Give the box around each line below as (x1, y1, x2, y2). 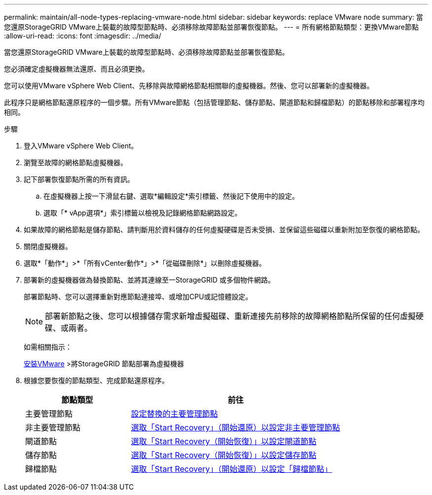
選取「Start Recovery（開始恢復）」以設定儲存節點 (131, 450, 317, 460)
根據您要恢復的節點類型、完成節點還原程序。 (24, 376, 169, 385)
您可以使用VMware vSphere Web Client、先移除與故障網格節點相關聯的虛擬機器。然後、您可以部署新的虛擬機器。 (4, 81, 374, 90)
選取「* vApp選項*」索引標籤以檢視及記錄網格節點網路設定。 (43, 209, 242, 217)
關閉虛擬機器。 (24, 242, 72, 250)
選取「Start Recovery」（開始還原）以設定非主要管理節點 (131, 423, 340, 432)
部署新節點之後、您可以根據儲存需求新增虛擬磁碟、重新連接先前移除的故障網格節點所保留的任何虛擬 (45, 311, 416, 321)
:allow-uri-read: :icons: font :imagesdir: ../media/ (4, 32, 161, 40)
